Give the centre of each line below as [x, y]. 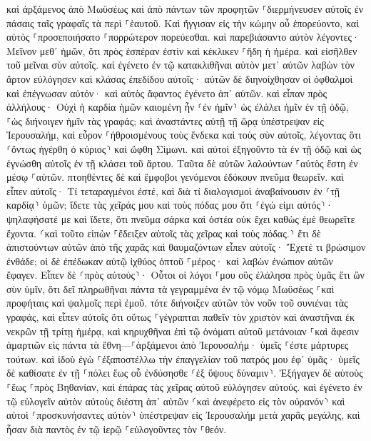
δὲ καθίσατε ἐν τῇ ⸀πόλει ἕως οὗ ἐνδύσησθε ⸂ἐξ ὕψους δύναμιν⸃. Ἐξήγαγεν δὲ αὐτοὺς [185, 373]
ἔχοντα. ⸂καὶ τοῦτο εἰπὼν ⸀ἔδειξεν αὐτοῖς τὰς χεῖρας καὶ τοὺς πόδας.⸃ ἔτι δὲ [164, 233]
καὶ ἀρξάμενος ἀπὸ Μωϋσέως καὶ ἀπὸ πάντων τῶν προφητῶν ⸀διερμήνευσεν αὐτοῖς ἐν [185, 9]
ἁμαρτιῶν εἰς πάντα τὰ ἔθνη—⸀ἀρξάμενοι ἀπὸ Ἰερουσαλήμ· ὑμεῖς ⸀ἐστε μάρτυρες [178, 345]
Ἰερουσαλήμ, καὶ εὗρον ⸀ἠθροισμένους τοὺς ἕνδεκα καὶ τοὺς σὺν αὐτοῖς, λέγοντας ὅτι [184, 135]
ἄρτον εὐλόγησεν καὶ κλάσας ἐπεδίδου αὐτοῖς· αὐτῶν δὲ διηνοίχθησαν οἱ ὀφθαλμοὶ [180, 78]
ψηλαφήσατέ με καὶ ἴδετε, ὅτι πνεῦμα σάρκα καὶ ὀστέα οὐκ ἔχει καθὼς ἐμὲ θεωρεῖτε [181, 218]
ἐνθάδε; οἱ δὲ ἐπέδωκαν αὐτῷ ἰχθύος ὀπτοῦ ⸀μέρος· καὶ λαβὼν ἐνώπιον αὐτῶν [170, 261]
